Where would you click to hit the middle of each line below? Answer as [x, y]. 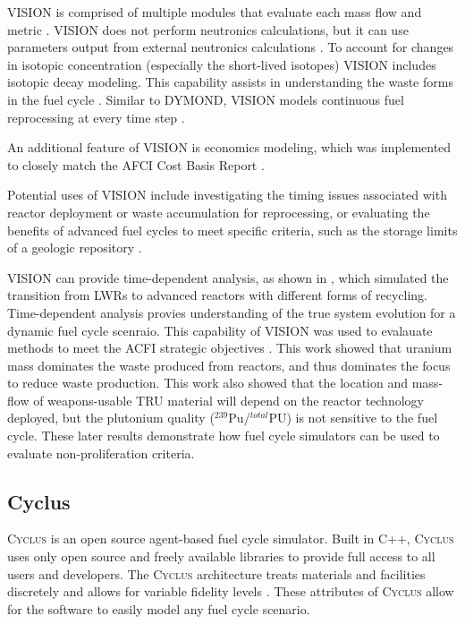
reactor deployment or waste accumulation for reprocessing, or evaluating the [219, 212]
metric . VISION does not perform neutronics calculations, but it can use [208, 29]
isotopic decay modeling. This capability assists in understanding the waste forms [230, 82]
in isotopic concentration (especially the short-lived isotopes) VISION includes [222, 64]
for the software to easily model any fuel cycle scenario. [159, 608]
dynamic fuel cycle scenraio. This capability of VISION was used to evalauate [220, 330]
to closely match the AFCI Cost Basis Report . [136, 164]
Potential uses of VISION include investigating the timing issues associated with [227, 195]
